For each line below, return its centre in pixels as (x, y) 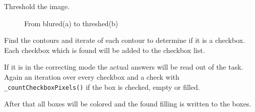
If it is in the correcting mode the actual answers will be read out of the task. (124, 67)
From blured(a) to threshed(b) (71, 23)
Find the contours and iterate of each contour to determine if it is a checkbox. (125, 40)
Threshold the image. (37, 6)
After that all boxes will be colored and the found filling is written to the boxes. (128, 104)
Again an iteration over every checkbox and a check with (92, 76)
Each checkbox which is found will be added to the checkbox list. (105, 50)
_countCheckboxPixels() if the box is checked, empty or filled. (102, 87)
